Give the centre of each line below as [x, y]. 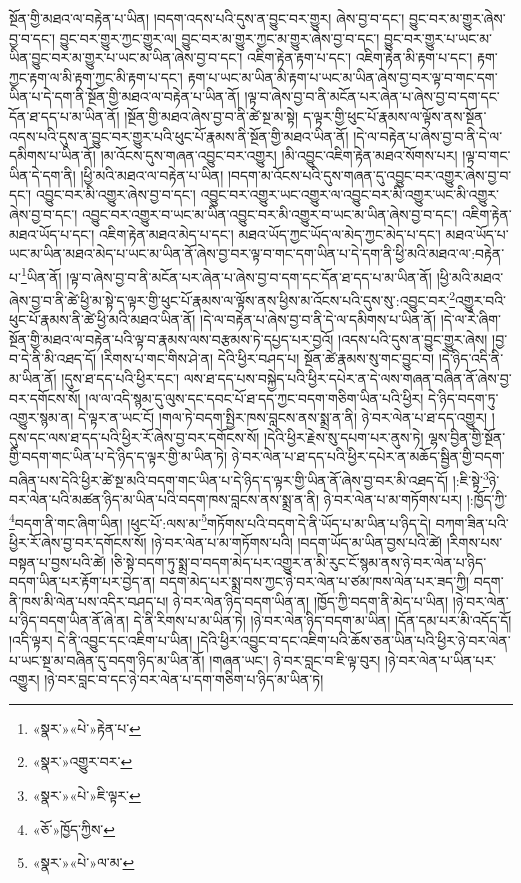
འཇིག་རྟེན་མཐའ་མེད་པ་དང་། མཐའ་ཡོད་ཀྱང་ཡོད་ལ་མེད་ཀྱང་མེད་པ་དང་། [270, 233]
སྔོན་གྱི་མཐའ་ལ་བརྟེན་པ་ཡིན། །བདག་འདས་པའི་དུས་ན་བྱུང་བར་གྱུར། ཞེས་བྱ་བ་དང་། [207, 18]
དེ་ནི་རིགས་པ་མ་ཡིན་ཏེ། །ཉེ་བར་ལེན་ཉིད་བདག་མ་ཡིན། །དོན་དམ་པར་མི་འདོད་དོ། [322, 620]
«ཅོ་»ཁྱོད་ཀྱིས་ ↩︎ [74, 828]
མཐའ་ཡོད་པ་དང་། [52, 233]
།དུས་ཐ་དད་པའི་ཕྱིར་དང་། [120, 378]
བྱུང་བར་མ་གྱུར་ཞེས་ [457, 18]
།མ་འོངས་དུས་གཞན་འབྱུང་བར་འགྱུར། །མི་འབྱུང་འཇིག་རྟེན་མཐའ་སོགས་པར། [279, 155]
